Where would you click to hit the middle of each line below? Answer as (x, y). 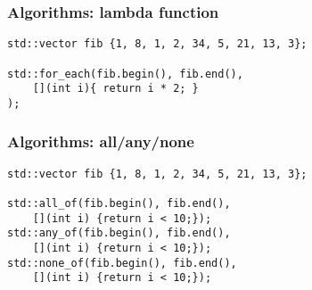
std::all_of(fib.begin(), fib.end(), (119, 204)
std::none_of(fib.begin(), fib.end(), (122, 263)
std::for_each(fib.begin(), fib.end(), (125, 74)
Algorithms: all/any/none (101, 141)
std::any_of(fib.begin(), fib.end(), (119, 233)
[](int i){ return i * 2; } (115, 89)
